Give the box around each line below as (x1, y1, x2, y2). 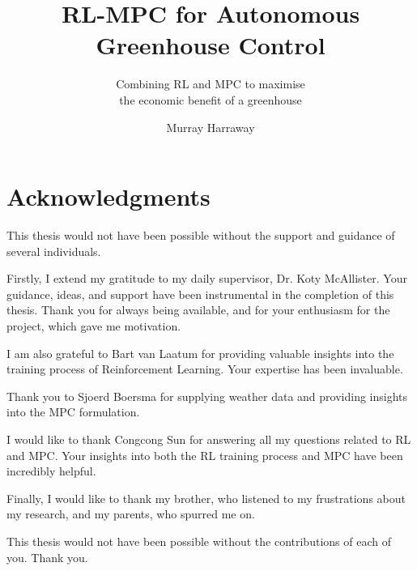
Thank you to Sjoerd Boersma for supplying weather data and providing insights (6, 387, 408, 404)
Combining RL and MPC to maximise (116, 75, 305, 92)
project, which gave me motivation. (6, 317, 181, 334)
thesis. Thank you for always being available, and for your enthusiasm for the (6, 301, 390, 318)
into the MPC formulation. (6, 403, 140, 420)
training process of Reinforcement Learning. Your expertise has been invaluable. (6, 360, 403, 377)
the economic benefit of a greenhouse (119, 91, 302, 108)
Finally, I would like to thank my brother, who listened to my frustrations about (6, 489, 406, 506)
